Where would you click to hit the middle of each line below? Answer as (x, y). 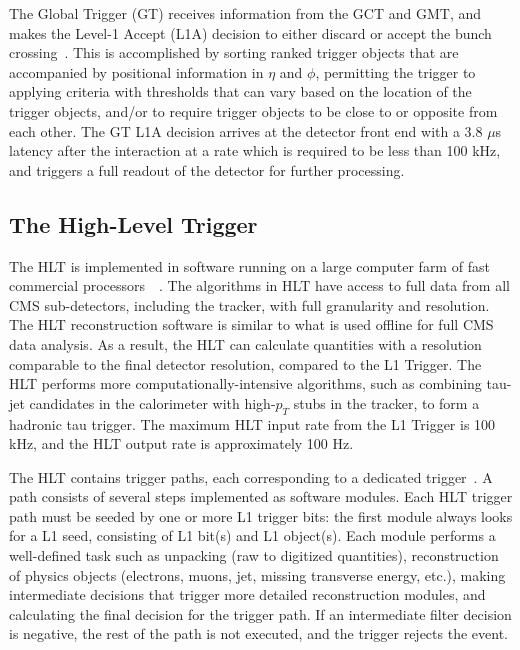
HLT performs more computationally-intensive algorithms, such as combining (245, 383)
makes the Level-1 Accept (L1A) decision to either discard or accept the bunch (250, 32)
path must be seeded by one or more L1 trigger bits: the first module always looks (261, 515)
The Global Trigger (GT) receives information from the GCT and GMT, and (245, 13)
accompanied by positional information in (136, 71)
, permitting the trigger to (395, 71)
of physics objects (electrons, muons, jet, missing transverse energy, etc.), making (257, 574)
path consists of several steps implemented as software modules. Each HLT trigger (261, 496)
